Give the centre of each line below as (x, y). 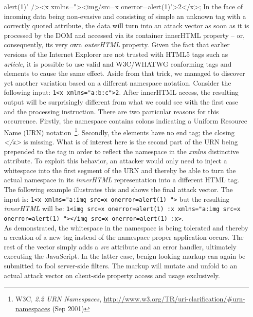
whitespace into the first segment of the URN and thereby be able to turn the (120, 170)
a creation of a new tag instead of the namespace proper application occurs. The (124, 237)
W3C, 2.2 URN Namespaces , (58, 299)
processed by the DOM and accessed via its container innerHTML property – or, (124, 35)
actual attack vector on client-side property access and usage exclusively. (112, 275)
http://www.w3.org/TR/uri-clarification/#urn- (174, 299)
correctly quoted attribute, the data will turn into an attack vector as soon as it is (126, 26)
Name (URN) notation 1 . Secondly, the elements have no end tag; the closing (119, 131)
